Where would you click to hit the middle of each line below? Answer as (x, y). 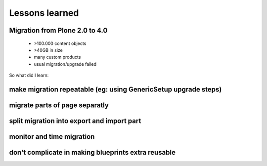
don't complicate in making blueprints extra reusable (92, 152)
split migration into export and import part (75, 121)
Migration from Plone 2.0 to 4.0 (58, 30)
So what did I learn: (29, 75)
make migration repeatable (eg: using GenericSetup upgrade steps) (115, 89)
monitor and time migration (52, 137)
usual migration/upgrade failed (65, 64)
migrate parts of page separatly (59, 105)
